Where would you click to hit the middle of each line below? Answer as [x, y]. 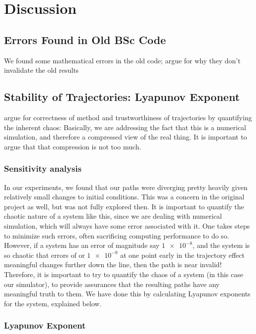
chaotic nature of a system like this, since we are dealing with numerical [113, 216]
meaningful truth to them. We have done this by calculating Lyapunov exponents [127, 294]
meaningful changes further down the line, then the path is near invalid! [113, 264]
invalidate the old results [42, 70]
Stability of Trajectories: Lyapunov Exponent [122, 97]
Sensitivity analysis [43, 168]
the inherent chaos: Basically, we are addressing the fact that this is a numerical [125, 127]
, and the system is [221, 245]
